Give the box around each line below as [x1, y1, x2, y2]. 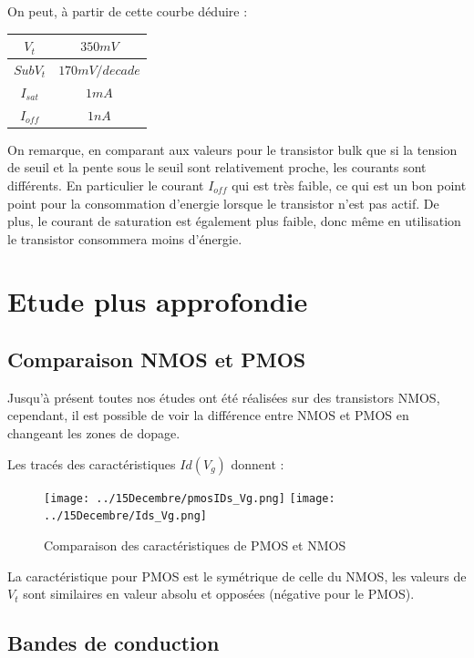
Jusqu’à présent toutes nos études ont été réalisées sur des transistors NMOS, [7, 387, 440, 406]
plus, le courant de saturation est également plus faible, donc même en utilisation [7, 211, 461, 231]
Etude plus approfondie [7, 283, 308, 320]
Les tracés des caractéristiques [7, 454, 176, 473]
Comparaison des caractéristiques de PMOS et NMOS [44, 535, 346, 554]
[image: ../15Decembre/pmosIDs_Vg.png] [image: [44, 491, 335, 505]
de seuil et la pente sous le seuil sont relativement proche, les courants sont [7, 158, 427, 177]
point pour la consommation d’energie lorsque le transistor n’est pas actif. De [7, 193, 439, 212]
